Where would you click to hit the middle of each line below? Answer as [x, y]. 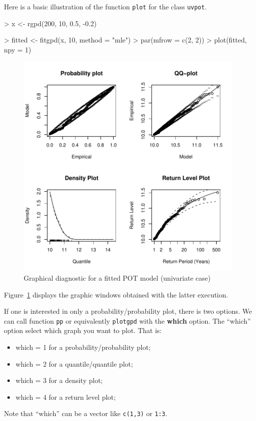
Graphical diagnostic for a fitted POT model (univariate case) [117, 278]
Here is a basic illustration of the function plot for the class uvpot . [105, 6]
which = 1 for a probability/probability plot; [83, 347]
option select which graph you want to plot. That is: [83, 330]
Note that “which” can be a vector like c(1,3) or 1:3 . [86, 413]
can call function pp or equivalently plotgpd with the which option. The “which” [128, 320]
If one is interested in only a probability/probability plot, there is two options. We [128, 311]
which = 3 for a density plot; [59, 380]
